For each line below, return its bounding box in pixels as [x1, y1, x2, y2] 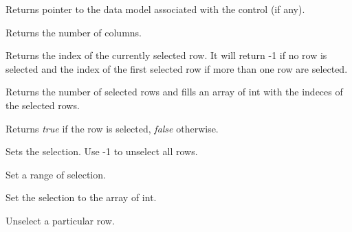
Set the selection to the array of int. [5, 190, 157, 205]
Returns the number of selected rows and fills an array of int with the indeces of [5, 84, 343, 99]
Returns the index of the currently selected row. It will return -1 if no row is [5, 48, 327, 62]
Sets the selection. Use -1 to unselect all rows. [5, 144, 198, 159]
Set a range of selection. [5, 167, 106, 181]
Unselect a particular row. [5, 213, 115, 227]
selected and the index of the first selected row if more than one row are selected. [5, 61, 348, 76]
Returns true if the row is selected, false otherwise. [5, 121, 219, 135]
